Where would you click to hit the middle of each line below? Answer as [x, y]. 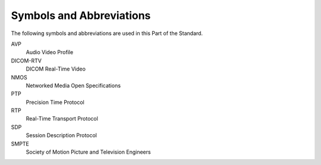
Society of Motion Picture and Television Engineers [88, 152]
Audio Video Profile [50, 52]
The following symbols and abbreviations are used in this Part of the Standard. [107, 33]
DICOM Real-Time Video [56, 69]
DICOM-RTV [26, 61]
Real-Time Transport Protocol [62, 119]
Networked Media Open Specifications [73, 85]
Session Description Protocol [62, 135]
